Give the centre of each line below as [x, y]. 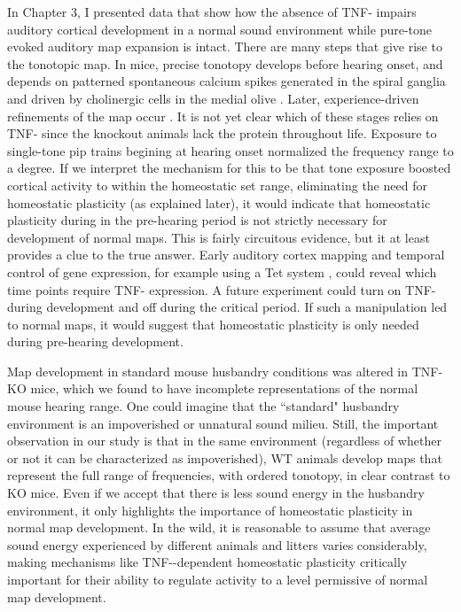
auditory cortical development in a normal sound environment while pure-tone [220, 29]
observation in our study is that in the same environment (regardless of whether [224, 441]
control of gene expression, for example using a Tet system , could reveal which [222, 271]
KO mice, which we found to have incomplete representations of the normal [213, 388]
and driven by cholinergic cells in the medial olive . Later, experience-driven [213, 98]
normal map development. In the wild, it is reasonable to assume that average [219, 527]
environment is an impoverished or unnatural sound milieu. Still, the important [223, 423]
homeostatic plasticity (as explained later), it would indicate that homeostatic [219, 202]
